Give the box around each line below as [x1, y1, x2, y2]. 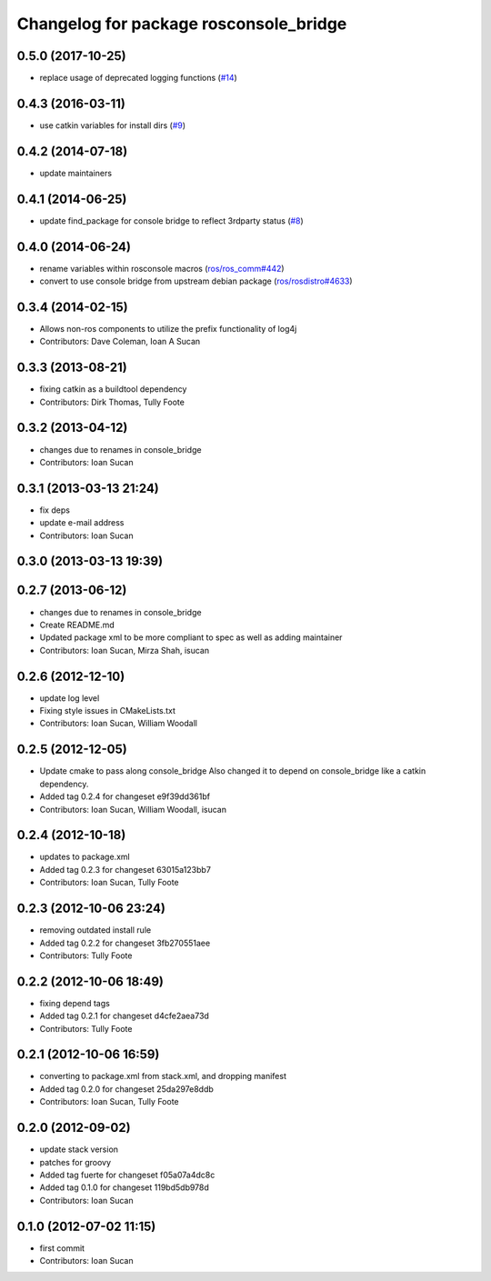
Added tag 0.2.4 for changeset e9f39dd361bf [39, 791, 211, 802]
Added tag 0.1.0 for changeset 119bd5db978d [39, 1182, 209, 1193]
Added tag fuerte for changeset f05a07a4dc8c [39, 1169, 215, 1180]
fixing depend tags [39, 997, 111, 1008]
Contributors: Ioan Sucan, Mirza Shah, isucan [39, 645, 209, 656]
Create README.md [39, 619, 115, 630]
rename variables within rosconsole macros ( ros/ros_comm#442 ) [39, 263, 286, 274]
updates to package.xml [39, 851, 131, 863]
